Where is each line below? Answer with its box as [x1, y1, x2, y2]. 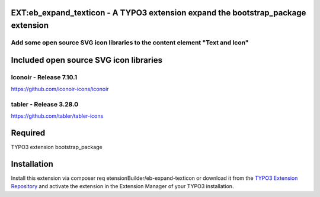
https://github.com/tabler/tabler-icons [11, 112, 104, 120]
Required [11, 128, 46, 138]
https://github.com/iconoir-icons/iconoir [11, 85, 109, 92]
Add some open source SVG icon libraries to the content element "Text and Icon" [11, 38, 249, 47]
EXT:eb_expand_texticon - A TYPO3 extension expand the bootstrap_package [11, 8, 306, 18]
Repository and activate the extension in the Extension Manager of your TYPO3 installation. [11, 183, 234, 190]
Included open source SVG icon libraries [11, 55, 163, 65]
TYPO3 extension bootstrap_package [11, 143, 103, 150]
